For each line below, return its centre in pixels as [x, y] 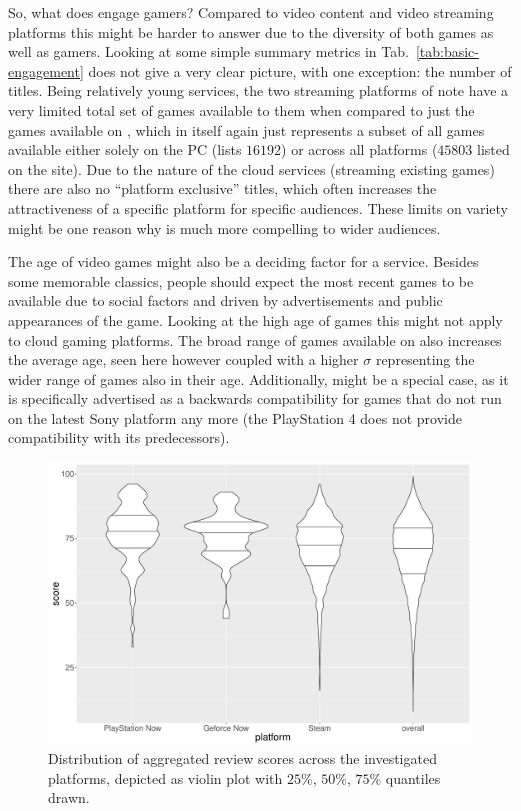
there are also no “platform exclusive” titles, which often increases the [222, 188]
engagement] [46, 70]
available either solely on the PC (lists [125, 149]
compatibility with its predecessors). [119, 437]
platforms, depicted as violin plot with [165, 777]
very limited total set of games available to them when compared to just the [241, 109]
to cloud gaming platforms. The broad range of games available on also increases [255, 339]
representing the [425, 359]
